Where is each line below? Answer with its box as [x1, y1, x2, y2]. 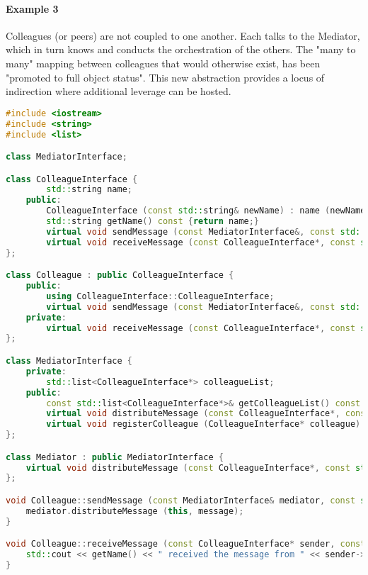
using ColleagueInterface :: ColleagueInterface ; [46, 291, 275, 301]
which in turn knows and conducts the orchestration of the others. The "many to [6, 42, 356, 57]
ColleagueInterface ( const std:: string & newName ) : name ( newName [46, 206, 366, 216]
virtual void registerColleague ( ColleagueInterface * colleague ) [46, 419, 361, 430]
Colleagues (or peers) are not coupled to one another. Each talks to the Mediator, [6, 28, 360, 43]
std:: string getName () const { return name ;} [46, 216, 260, 227]
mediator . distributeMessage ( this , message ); [25, 506, 244, 516]
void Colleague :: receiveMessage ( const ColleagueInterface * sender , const [6, 539, 366, 549]
